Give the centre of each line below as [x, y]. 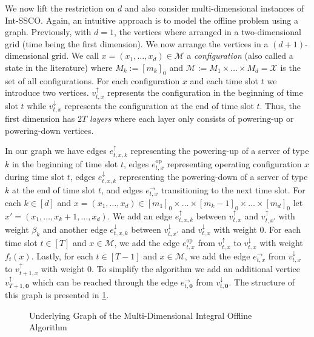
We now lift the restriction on [60, 8]
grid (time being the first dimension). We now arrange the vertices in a [137, 43]
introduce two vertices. [47, 92]
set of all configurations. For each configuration [92, 80]
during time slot [35, 177]
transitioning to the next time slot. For [233, 189]
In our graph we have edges [56, 151]
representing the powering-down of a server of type [213, 177]
